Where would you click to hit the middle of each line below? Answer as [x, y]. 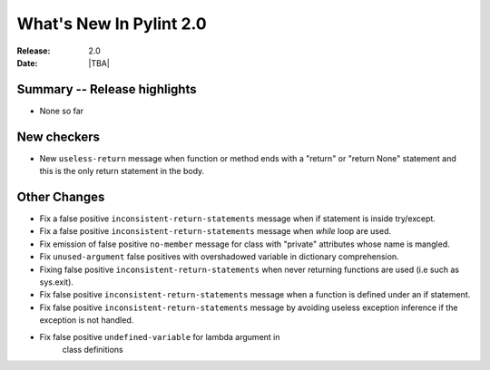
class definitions [93, 349]
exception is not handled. [87, 320]
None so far [62, 111]
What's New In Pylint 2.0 [112, 24]
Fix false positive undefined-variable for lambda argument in [160, 336]
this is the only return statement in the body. [122, 171]
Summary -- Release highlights [107, 89]
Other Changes [61, 196]
